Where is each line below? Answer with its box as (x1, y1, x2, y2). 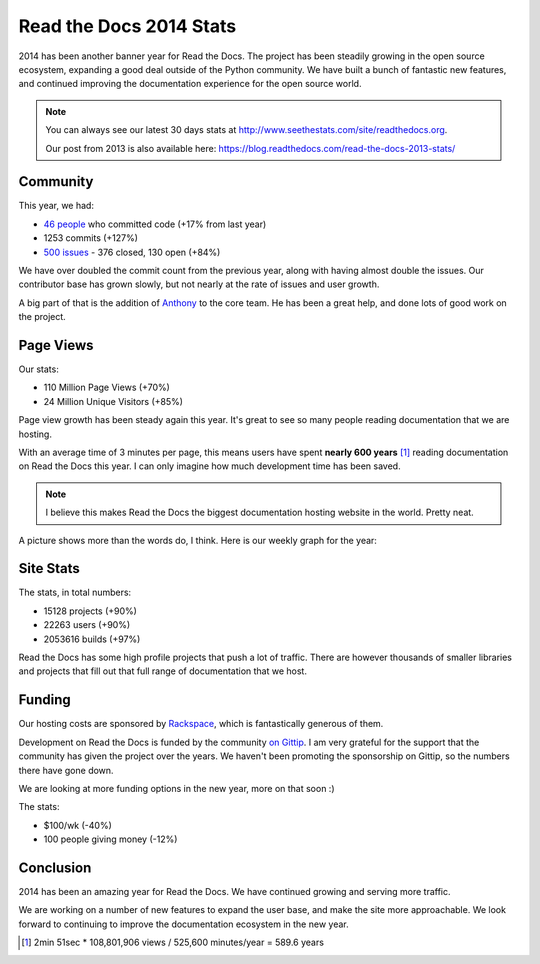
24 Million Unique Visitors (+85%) (43, 395, 184, 407)
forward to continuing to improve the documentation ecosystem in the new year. (18, 918, 349, 930)
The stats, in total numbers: (18, 586, 132, 599)
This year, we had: (18, 200, 95, 212)
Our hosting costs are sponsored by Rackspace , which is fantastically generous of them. (18, 718, 384, 730)
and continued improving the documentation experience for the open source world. (18, 78, 362, 90)
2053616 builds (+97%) (43, 633, 141, 645)
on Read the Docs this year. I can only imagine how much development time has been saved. (18, 460, 401, 472)
